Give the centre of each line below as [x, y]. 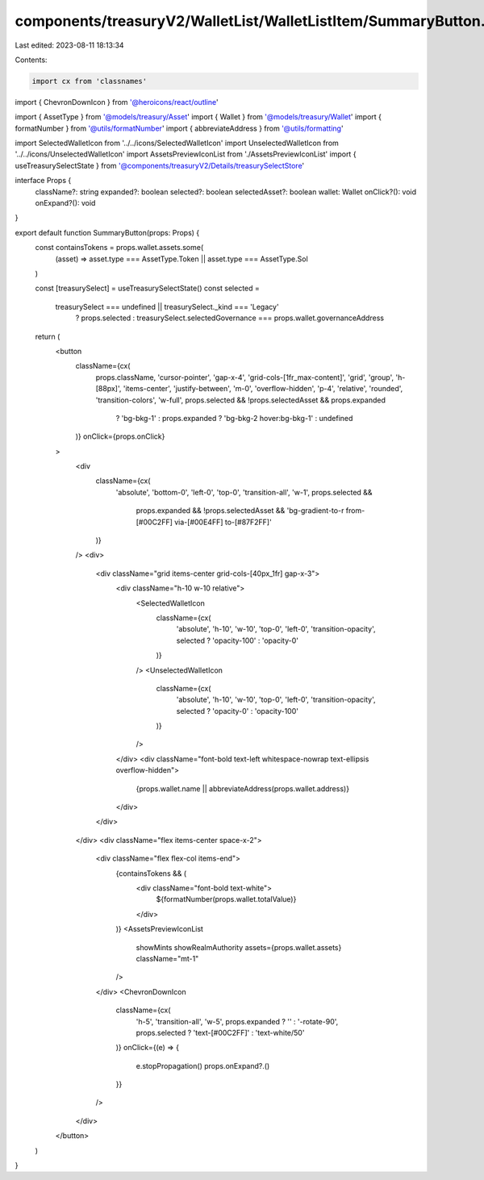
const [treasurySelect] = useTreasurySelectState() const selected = [147, 288]
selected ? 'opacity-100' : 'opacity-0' [237, 640]
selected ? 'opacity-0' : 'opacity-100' [237, 711]
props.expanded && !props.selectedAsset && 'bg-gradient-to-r [240, 511]
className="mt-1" [167, 958]
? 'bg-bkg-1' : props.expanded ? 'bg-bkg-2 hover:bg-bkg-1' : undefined [234, 418]
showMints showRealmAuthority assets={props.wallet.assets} [239, 947]
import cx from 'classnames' [90, 81]
